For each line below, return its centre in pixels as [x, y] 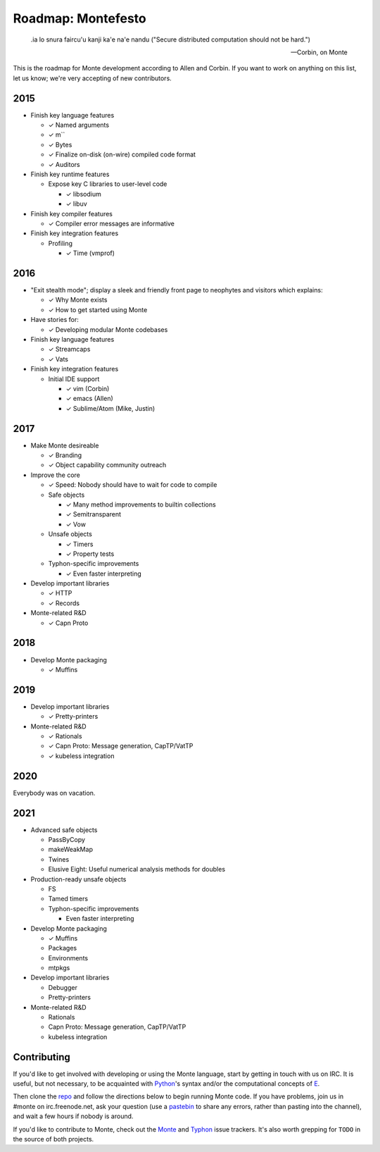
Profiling [61, 243]
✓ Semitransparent [94, 514]
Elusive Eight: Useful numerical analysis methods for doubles [137, 869]
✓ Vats [58, 359]
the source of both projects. [53, 1139]
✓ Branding [65, 455]
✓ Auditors [64, 164]
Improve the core [55, 475]
